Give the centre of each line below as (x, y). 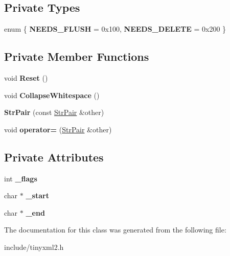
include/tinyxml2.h (34, 247)
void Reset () (26, 78)
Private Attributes (54, 157)
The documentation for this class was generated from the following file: (115, 230)
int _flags (21, 178)
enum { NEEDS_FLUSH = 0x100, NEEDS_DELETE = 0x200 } (115, 29)
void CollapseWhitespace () (52, 95)
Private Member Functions (77, 56)
